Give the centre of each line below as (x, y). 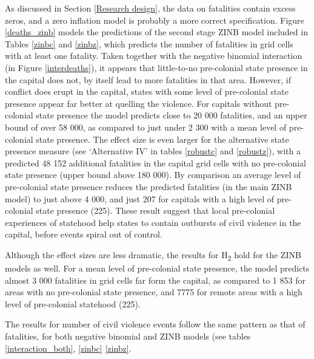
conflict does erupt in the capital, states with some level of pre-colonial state (147, 91)
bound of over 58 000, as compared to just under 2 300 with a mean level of (146, 127)
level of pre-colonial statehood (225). (73, 303)
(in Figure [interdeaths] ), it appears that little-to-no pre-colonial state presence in (156, 67)
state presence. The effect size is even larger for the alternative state (162, 139)
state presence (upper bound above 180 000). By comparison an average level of (153, 175)
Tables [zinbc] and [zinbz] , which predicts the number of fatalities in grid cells (149, 43)
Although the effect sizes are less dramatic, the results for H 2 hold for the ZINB (153, 255)
